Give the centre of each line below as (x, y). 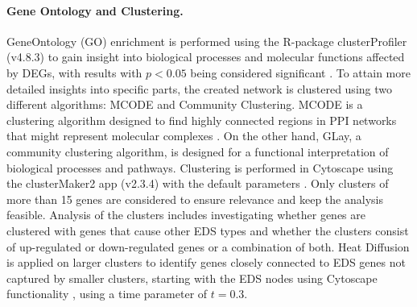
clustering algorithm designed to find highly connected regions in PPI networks (202, 120)
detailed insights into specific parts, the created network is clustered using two (199, 88)
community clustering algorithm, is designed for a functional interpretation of (198, 151)
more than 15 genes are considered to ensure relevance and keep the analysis (195, 199)
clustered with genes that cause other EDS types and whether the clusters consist (208, 230)
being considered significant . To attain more (300, 72)
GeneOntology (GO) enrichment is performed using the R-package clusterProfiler (207, 41)
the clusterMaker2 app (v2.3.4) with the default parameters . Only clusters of (198, 183)
